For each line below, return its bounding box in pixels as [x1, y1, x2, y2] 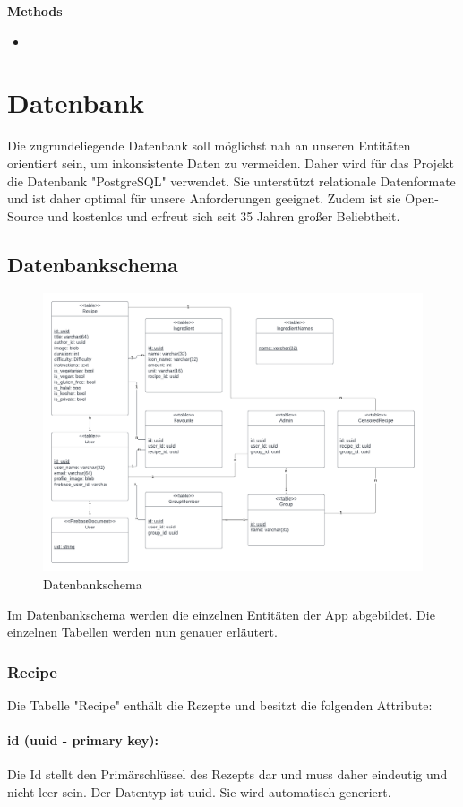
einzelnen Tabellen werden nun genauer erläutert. [7, 622, 278, 641]
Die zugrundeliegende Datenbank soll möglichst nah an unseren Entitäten [7, 136, 411, 155]
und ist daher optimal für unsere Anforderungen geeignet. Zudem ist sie [7, 189, 401, 208]
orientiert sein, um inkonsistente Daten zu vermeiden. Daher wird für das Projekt [7, 153, 454, 172]
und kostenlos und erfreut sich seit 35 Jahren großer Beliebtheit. [47, 206, 400, 225]
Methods [7, 2, 63, 20]
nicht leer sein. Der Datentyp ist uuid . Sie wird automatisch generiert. [7, 783, 391, 802]
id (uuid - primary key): [7, 731, 159, 750]
